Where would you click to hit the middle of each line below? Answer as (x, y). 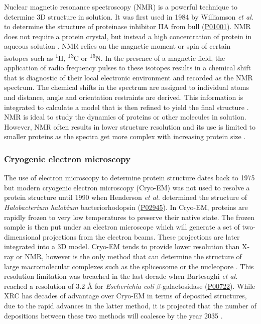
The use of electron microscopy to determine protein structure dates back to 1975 (129, 178)
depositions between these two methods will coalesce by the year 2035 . (113, 315)
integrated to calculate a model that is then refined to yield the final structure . (126, 107)
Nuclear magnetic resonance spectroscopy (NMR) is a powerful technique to (121, 7)
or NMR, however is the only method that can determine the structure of (129, 256)
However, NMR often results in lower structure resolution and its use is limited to (130, 126)
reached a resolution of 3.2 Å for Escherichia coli (79, 286)
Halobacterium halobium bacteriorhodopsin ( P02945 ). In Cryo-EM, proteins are (126, 207)
